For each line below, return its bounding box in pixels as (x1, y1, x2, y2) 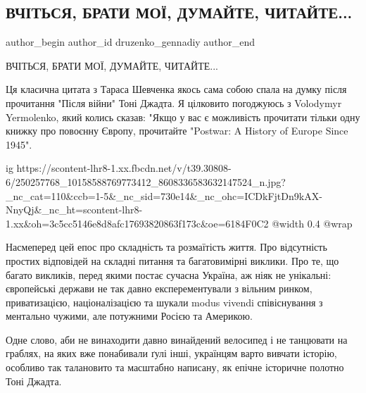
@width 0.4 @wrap (272, 216, 353, 230)
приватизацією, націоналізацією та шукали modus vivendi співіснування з (6, 294, 323, 309)
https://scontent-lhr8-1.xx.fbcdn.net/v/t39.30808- (16, 161, 232, 175)
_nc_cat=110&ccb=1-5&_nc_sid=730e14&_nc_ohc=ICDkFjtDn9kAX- (6, 188, 322, 203)
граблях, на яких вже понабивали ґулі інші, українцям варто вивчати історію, (6, 346, 337, 361)
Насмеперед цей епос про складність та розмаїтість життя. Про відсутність (6, 239, 327, 254)
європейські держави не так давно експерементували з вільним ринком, (6, 281, 313, 296)
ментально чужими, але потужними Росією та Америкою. (6, 308, 253, 323)
